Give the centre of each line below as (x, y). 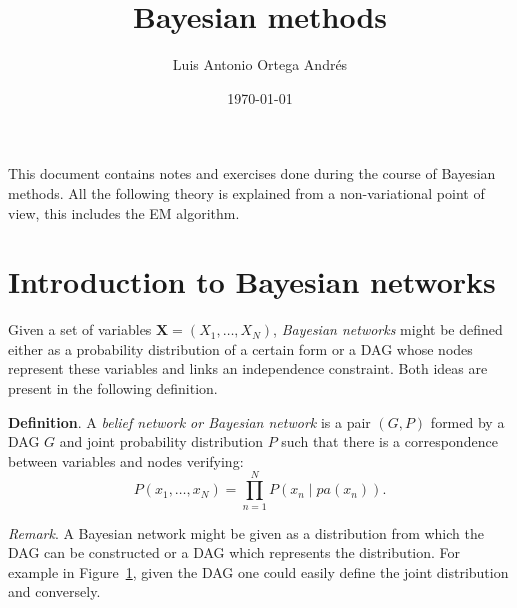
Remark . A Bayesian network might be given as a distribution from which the (246, 532)
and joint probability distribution (161, 441)
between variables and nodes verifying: (126, 460)
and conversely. (54, 591)
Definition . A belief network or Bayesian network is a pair (189, 421)
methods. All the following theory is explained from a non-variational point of (246, 192)
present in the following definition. (113, 388)
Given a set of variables (80, 329)
